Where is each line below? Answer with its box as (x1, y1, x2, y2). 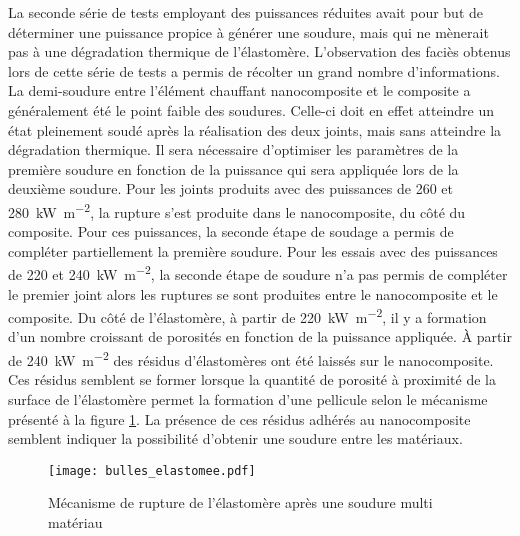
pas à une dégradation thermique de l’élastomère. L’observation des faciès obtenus (8, 41, 511, 62)
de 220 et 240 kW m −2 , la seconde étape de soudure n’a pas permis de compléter (8, 261, 508, 285)
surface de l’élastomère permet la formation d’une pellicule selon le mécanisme (8, 388, 488, 409)
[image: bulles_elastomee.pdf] (48, 463, 256, 478)
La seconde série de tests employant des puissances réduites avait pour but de (8, 2, 483, 22)
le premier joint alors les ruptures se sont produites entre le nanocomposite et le (8, 283, 498, 304)
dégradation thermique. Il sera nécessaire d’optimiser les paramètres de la (8, 139, 459, 160)
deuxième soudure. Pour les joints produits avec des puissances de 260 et (8, 178, 454, 199)
